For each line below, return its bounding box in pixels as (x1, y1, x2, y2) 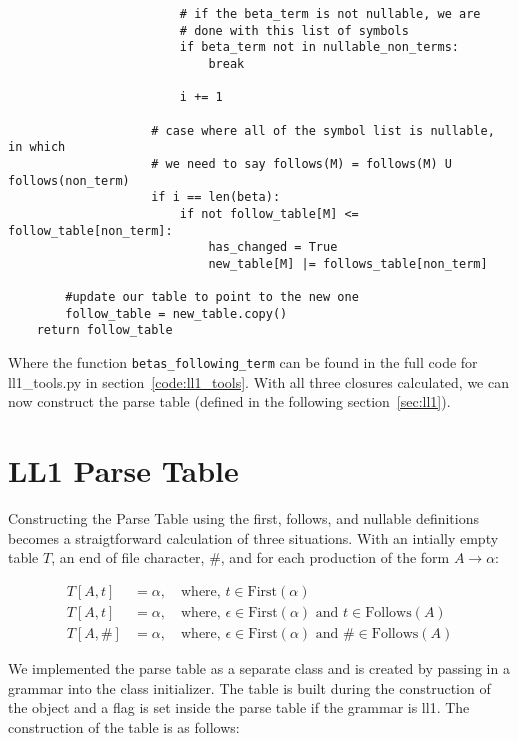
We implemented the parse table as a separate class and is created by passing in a (8, 657, 510, 678)
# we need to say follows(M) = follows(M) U (151, 156, 452, 171)
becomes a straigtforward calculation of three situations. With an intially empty (8, 527, 499, 548)
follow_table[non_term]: (8, 223, 173, 238)
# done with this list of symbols (179, 23, 409, 38)
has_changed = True (208, 240, 338, 255)
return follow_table (36, 323, 173, 338)
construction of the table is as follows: (8, 716, 240, 737)
